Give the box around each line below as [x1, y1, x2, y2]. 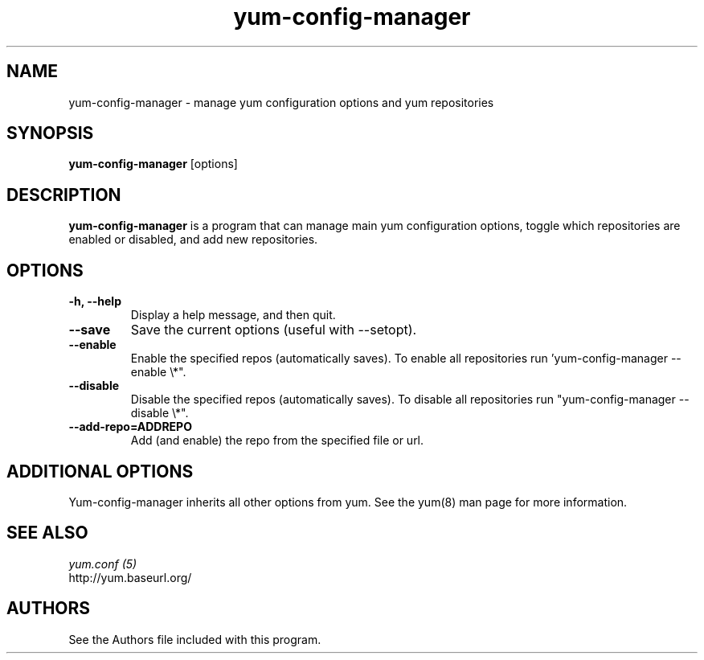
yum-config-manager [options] [68, 157, 238, 171]
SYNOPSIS [6, 123, 94, 144]
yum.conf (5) [68, 556, 137, 571]
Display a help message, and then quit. [130, 308, 336, 322]
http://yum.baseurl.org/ [68, 570, 192, 584]
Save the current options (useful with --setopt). [130, 322, 417, 338]
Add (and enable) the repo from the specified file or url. [130, 433, 424, 448]
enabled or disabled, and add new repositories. [68, 232, 318, 247]
